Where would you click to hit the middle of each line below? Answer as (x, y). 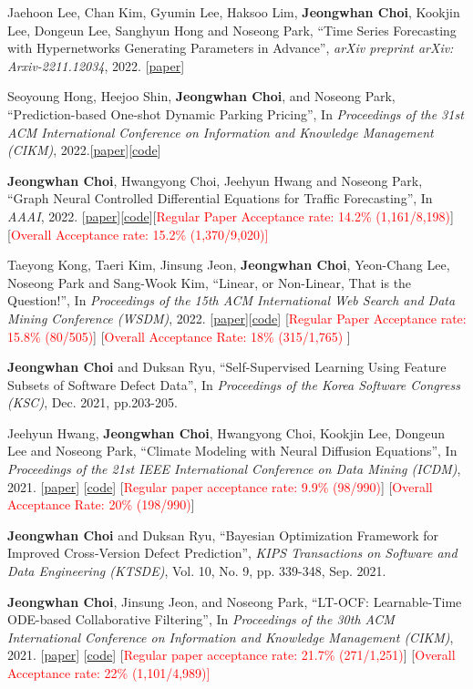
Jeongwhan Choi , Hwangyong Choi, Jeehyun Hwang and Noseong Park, (215, 180)
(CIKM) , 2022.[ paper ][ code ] (84, 150)
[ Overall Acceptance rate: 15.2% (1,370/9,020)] (138, 234)
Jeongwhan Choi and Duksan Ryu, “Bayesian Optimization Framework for (223, 535)
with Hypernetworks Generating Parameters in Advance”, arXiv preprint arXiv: (231, 48)
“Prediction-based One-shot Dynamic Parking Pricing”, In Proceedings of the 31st (236, 113)
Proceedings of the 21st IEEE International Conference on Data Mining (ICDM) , (234, 469)
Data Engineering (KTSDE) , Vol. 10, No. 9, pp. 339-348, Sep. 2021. (197, 571)
